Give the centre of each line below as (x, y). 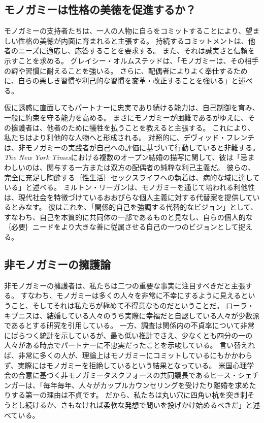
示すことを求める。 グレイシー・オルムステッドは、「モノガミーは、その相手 (131, 60)
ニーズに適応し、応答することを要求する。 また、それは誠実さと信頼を (136, 51)
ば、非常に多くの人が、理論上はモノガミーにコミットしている (107, 355)
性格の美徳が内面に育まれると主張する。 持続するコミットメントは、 (133, 40)
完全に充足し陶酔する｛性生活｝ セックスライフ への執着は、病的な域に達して (132, 177)
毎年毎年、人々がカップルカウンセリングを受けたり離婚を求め (146, 385)
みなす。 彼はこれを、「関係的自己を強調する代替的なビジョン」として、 (138, 207)
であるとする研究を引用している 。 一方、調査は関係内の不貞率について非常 (129, 325)
